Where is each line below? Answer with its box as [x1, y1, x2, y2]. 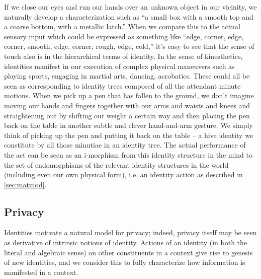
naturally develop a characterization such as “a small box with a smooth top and [4, 11, 253, 22]
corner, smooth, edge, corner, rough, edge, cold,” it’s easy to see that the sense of [4, 41, 254, 51]
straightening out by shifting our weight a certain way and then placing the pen [4, 110, 250, 120]
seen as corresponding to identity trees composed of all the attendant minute [4, 80, 241, 91]
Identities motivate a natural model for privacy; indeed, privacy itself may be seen [4, 227, 257, 238]
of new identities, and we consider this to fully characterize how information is [4, 257, 245, 267]
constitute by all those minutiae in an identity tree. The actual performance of [4, 139, 246, 150]
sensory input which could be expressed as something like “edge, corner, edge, [4, 31, 244, 41]
